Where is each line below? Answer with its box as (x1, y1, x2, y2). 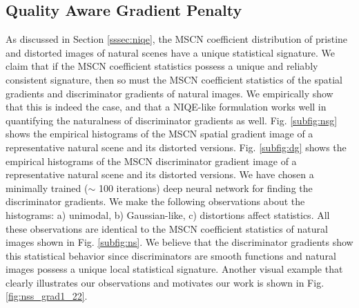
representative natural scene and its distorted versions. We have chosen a (6, 167, 314, 182)
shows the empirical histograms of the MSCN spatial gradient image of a (6, 126, 313, 141)
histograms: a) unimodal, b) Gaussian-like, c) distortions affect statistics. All (6, 207, 330, 222)
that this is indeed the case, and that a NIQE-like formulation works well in (6, 99, 327, 114)
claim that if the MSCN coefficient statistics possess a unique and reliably (6, 59, 318, 73)
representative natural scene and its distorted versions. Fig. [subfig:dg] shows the (6, 139, 347, 154)
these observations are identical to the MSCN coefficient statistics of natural (6, 221, 328, 235)
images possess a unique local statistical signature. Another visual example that (6, 262, 343, 276)
